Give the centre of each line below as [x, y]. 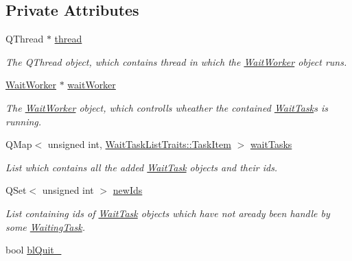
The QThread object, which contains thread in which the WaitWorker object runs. [176, 61]
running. [24, 121]
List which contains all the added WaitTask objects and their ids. [142, 167]
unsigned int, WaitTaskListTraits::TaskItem [139, 144]
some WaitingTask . [45, 226]
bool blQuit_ [34, 250]
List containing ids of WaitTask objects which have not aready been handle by [168, 213]
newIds [128, 190]
